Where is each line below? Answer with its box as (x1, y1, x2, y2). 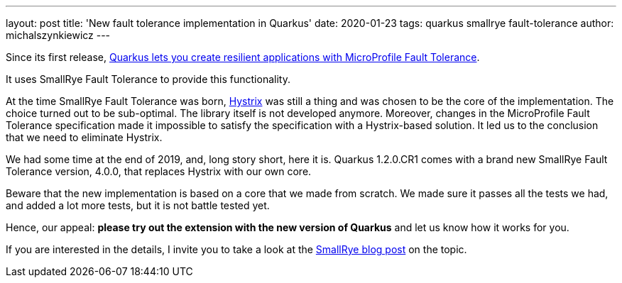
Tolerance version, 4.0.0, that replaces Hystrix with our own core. (6, 165, 312, 177)
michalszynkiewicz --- (6, 29, 111, 41)
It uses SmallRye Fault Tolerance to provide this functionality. (6, 73, 290, 85)
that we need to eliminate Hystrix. (6, 131, 163, 143)
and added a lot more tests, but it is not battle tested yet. (6, 199, 270, 211)
